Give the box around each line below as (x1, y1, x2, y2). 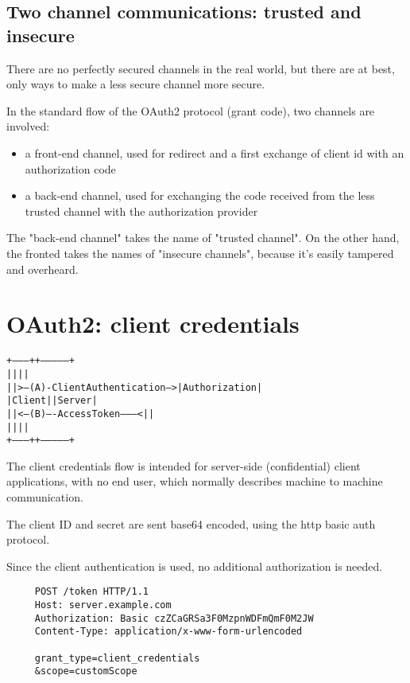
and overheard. (6, 260, 79, 277)
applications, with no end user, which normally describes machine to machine (6, 473, 383, 490)
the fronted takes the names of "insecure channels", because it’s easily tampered (6, 244, 394, 261)
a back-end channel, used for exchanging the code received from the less (25, 187, 375, 204)
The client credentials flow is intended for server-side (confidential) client (6, 457, 361, 474)
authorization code (25, 160, 116, 177)
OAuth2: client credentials (6, 307, 300, 340)
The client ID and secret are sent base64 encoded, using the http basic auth (6, 515, 376, 532)
